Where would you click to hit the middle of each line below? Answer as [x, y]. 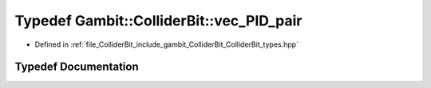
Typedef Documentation [77, 67]
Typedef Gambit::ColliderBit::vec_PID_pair [158, 21]
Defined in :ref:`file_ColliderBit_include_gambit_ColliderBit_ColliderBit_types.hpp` [167, 44]
